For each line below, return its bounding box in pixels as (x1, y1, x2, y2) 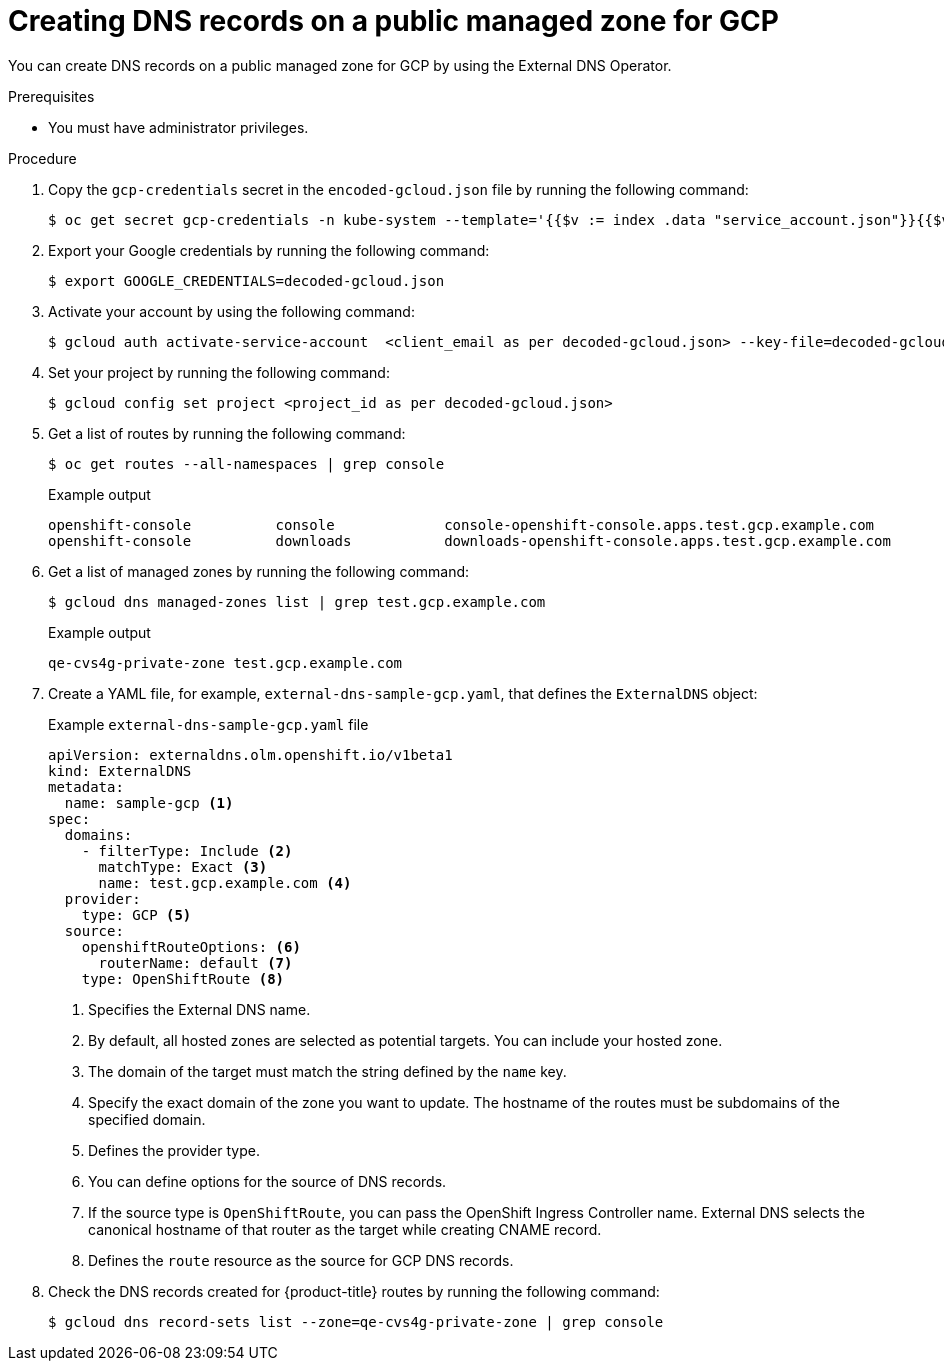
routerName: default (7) (98, 954, 293, 971)
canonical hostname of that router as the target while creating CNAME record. (88, 1220, 602, 1238)
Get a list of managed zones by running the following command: (48, 562, 470, 580)
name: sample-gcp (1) (64, 794, 234, 811)
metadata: (48, 778, 124, 795)
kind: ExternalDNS (48, 762, 192, 779)
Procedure (8, 149, 77, 167)
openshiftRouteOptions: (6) (81, 938, 301, 955)
